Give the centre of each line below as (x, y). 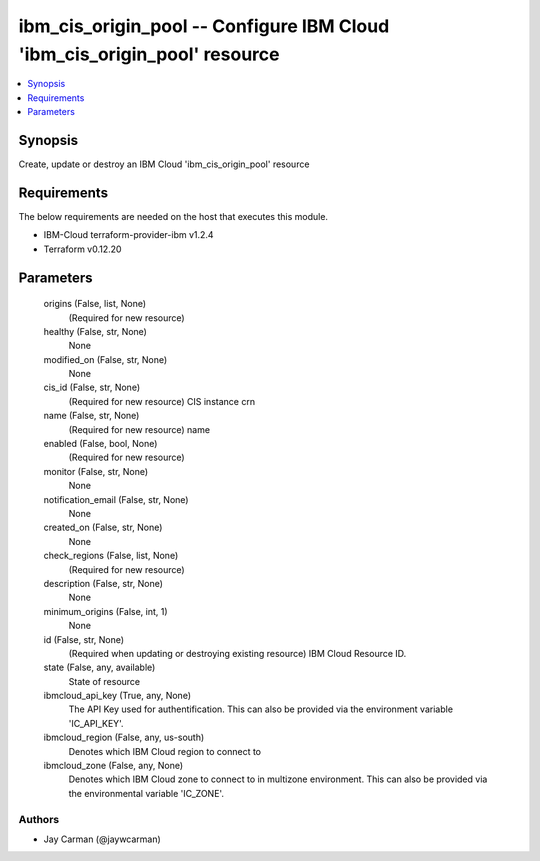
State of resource (104, 681)
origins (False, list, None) (95, 304)
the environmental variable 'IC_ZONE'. (146, 793)
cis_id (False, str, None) (91, 387)
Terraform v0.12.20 (82, 249)
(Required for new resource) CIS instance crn (161, 401)
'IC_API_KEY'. (96, 723)
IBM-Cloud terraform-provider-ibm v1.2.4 (128, 235)
